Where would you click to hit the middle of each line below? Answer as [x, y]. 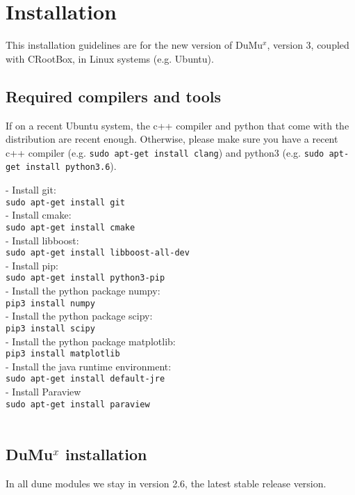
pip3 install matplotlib [63, 354]
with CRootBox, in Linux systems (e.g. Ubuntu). [110, 58]
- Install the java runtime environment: [89, 366]
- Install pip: [32, 265]
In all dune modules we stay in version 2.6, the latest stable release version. [166, 484]
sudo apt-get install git [65, 202]
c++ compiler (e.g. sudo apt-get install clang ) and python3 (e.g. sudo [165, 152]
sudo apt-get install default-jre [85, 379]
